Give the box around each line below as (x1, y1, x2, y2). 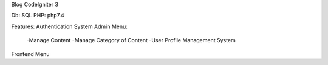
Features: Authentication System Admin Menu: (11, 23, 128, 30)
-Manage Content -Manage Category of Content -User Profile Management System (26, 37, 236, 44)
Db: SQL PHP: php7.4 (11, 12, 65, 19)
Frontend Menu (11, 50, 50, 57)
